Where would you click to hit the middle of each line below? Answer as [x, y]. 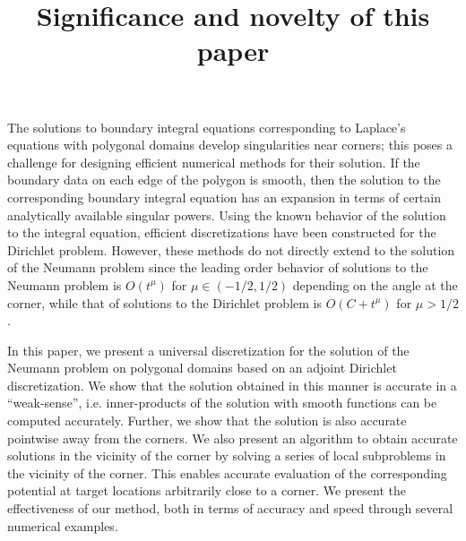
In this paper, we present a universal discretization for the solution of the [208, 350]
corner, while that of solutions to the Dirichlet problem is [164, 302]
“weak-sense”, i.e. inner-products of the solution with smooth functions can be [222, 403]
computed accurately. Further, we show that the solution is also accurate [207, 421]
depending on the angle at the [375, 284]
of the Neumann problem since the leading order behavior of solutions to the [218, 267]
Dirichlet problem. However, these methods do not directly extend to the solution [231, 249]
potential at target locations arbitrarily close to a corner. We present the [207, 490]
